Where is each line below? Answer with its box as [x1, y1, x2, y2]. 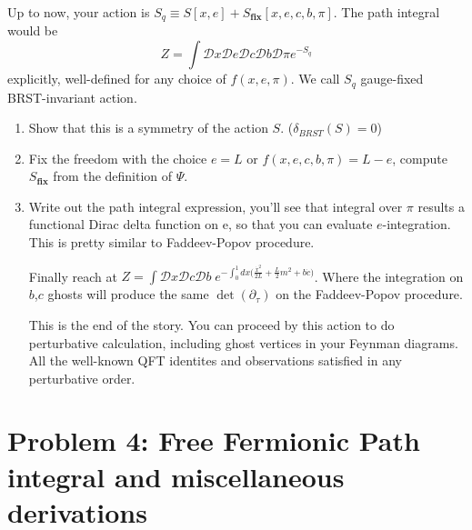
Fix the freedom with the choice [28, 148, 207, 167]
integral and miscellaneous [7, 457, 345, 495]
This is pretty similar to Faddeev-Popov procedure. [28, 233, 315, 252]
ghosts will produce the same [47, 285, 209, 304]
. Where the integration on [314, 266, 464, 285]
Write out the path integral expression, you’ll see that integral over [28, 196, 403, 215]
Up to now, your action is [7, 3, 150, 21]
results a [417, 196, 465, 215]
